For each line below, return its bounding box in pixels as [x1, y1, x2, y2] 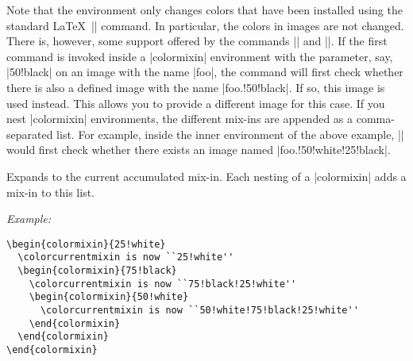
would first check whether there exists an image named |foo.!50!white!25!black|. [6, 141, 391, 158]
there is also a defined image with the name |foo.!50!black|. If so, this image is [6, 79, 385, 95]
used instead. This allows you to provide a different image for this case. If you [6, 94, 385, 111]
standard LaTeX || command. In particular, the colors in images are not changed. [6, 17, 404, 33]
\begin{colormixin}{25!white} [6, 238, 166, 250]
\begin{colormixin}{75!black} [17, 265, 177, 277]
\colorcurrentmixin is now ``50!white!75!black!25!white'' [40, 305, 359, 316]
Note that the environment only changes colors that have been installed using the [6, 2, 403, 17]
